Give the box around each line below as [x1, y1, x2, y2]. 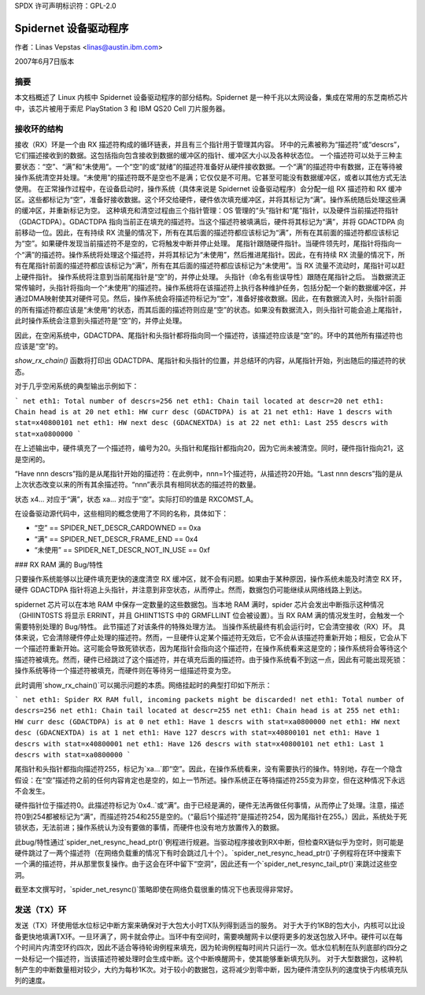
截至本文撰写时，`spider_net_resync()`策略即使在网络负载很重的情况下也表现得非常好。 [14, 885, 298, 894]
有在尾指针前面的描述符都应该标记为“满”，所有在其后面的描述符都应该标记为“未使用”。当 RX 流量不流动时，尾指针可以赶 [14, 261, 405, 271]
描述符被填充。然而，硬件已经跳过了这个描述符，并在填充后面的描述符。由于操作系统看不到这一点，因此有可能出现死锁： [14, 654, 408, 664]
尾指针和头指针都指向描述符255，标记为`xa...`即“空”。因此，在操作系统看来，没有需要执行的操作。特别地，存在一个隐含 [14, 764, 403, 774]
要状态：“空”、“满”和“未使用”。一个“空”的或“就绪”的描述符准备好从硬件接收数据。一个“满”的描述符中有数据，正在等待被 [14, 161, 403, 171]
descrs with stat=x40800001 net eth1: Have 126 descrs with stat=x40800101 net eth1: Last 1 [14, 739, 385, 748]
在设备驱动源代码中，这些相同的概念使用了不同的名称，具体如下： [14, 509, 228, 519]
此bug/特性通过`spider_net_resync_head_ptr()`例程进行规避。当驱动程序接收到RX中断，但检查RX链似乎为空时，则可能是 [14, 837, 405, 846]
